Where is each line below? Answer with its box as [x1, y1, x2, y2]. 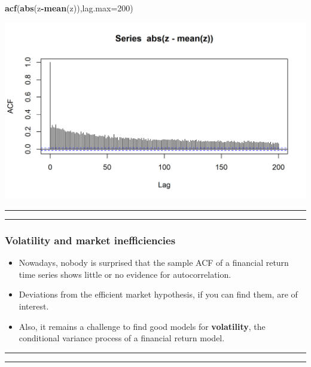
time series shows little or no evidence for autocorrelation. [19, 268, 231, 280]
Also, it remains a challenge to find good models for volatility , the [19, 320, 266, 332]
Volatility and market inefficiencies [5, 232, 176, 247]
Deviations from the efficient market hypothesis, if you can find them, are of [19, 288, 298, 301]
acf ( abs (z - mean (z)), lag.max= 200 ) [5, 2, 133, 14]
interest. [19, 300, 49, 312]
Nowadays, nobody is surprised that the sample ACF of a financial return [19, 256, 289, 269]
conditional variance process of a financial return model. [19, 332, 225, 344]
